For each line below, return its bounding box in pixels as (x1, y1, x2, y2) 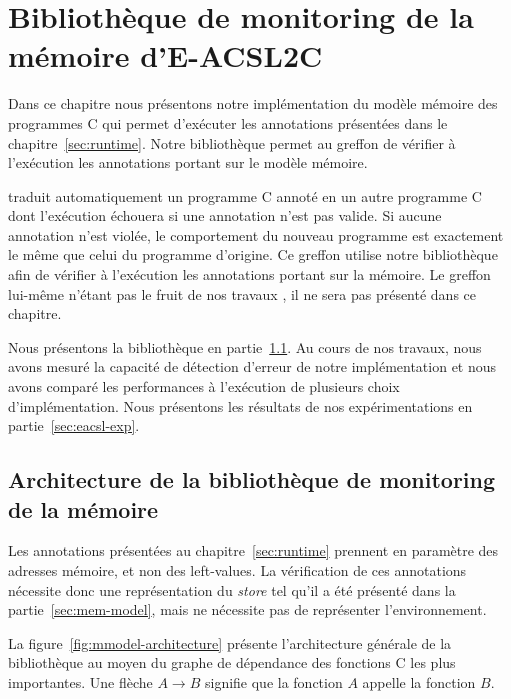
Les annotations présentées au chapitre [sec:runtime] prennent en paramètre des (8, 540, 499, 561)
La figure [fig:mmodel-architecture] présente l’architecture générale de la (8, 632, 452, 653)
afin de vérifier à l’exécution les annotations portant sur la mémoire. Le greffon (8, 264, 491, 285)
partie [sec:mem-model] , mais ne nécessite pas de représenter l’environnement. (8, 599, 487, 620)
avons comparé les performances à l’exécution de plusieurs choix (8, 376, 400, 397)
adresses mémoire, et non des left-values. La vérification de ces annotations (8, 560, 467, 580)
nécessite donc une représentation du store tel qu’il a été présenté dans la (8, 579, 456, 600)
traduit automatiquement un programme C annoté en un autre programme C (8, 185, 482, 206)
